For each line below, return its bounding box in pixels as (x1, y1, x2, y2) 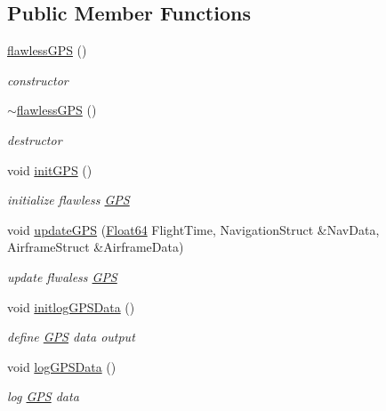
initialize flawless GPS (7, 190, 130, 209)
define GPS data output (7, 327, 135, 346)
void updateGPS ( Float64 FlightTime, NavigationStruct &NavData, (7, 220, 380, 238)
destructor (7, 130, 62, 149)
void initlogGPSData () (7, 297, 135, 316)
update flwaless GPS (7, 267, 117, 286)
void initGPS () (7, 160, 92, 179)
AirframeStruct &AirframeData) (7, 238, 184, 256)
